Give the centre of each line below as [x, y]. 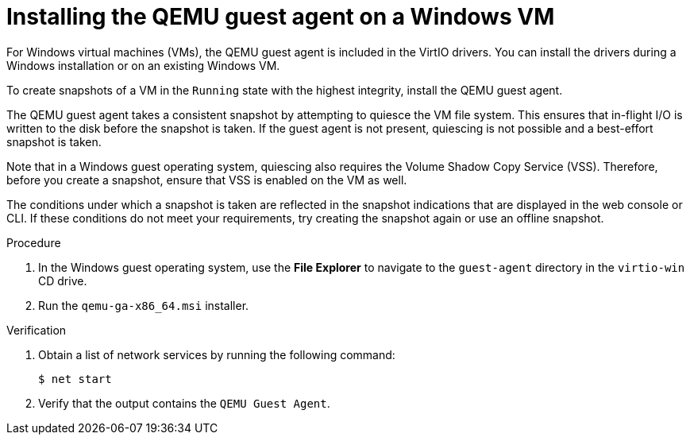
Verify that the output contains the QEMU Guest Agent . [184, 403]
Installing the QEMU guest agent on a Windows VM [281, 17]
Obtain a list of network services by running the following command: [217, 354]
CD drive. [63, 280]
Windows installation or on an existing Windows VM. [143, 65]
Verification [37, 330]
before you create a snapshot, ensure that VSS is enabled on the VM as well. [207, 180]
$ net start [75, 379]
